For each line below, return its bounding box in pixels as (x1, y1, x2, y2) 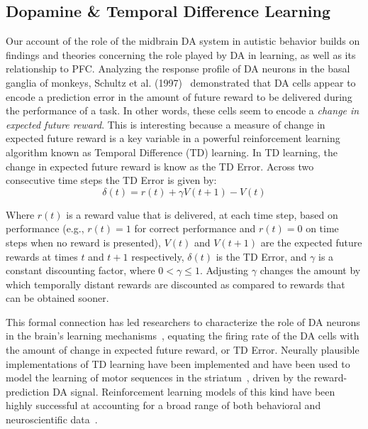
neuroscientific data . (6, 412, 98, 427)
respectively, (131, 249, 184, 264)
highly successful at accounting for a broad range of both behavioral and (6, 398, 321, 413)
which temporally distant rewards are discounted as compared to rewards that (6, 276, 345, 291)
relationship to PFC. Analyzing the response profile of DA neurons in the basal (6, 61, 350, 76)
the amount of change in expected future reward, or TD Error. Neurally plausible (6, 342, 359, 357)
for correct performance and (134, 221, 256, 236)
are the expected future (260, 234, 362, 249)
